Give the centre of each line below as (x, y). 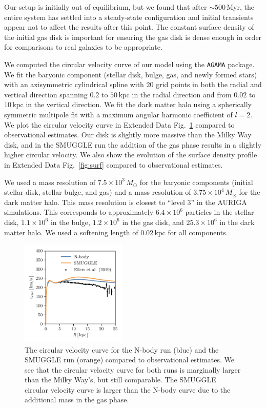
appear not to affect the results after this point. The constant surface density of (129, 27)
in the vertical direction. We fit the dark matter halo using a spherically (139, 104)
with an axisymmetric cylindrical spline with (74, 84)
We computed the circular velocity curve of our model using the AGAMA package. (129, 64)
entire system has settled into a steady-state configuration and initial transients (129, 17)
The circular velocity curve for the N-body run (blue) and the (122, 349)
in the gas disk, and (153, 222)
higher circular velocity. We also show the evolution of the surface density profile (131, 155)
